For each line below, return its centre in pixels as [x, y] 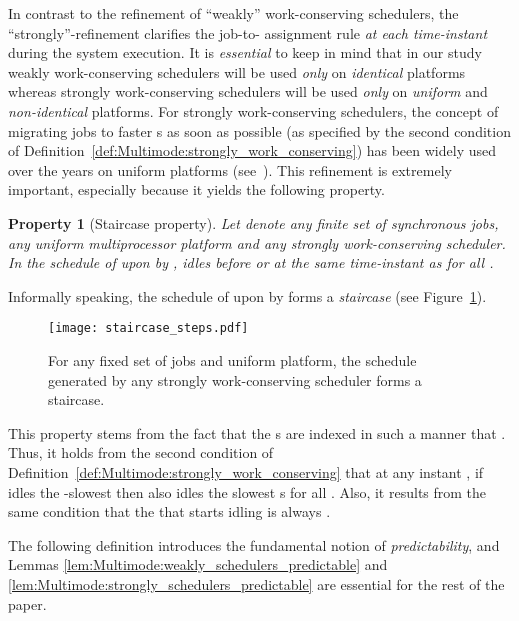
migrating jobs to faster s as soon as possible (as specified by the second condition [259, 130]
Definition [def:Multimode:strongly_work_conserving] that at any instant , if [246, 471]
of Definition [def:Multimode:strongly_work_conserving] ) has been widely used [252, 150]
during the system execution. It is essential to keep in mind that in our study [245, 52]
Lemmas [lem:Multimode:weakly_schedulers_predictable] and [198, 564]
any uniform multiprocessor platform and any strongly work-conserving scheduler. [257, 242]
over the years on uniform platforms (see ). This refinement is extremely [230, 169]
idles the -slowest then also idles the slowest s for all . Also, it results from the [247, 491]
